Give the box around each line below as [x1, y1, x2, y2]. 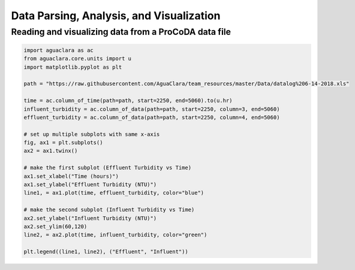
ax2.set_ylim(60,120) [23, 223, 88, 230]
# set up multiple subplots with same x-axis [23, 131, 160, 137]
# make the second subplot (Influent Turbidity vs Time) [23, 206, 195, 213]
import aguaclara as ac [23, 47, 94, 53]
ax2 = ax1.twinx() [23, 148, 78, 154]
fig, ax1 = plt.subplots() [23, 139, 103, 146]
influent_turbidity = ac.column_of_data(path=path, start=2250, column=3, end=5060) [23, 106, 280, 112]
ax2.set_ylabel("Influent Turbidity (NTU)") [23, 215, 157, 221]
